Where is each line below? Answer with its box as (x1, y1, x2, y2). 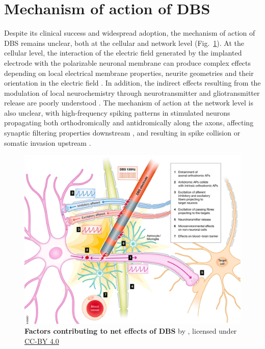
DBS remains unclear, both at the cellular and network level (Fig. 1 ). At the (4, 37, 244, 48)
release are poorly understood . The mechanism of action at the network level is (4, 97, 253, 108)
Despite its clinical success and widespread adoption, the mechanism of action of (4, 28, 255, 38)
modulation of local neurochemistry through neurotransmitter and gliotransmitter (4, 87, 260, 98)
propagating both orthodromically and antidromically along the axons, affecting (4, 117, 254, 128)
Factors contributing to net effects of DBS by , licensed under (24, 326, 237, 336)
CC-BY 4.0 (24, 335, 59, 346)
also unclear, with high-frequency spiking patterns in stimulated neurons (4, 107, 230, 118)
